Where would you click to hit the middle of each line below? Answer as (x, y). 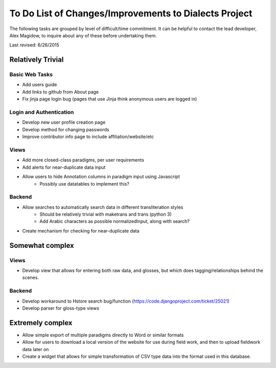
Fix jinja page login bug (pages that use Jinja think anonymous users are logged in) (110, 99)
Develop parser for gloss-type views (61, 308)
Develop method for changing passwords (66, 129)
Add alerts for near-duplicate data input (64, 167)
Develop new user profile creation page (64, 122)
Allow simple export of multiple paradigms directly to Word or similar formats (103, 335)
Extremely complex (41, 323)
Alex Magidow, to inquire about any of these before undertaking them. (83, 35)
